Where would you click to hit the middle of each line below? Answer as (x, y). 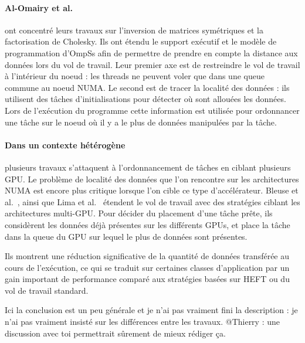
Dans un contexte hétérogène (65, 145)
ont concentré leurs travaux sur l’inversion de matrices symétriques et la (134, 30)
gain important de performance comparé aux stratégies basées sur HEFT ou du (147, 279)
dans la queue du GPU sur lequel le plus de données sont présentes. (126, 236)
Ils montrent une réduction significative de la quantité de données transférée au (147, 256)
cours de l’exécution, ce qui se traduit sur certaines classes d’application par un (147, 267)
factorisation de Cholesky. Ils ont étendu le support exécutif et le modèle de (141, 41)
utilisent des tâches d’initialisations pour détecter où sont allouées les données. (145, 99)
